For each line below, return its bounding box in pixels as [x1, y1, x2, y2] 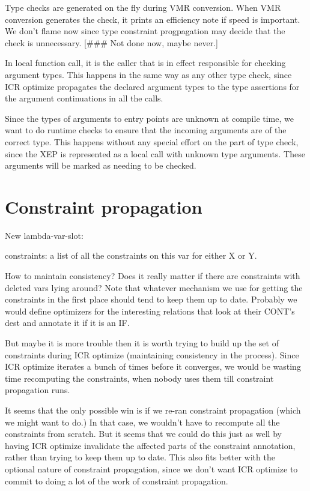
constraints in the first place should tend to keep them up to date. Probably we [5, 293, 297, 306]
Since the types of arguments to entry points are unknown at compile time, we [5, 112, 294, 124]
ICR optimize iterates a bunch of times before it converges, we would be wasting [5, 360, 301, 373]
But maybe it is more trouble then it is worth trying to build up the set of [5, 337, 279, 349]
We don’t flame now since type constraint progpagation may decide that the [5, 25, 285, 37]
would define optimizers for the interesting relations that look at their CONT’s [5, 304, 295, 317]
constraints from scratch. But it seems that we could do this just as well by [5, 427, 282, 440]
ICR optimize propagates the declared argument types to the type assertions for [5, 80, 300, 92]
